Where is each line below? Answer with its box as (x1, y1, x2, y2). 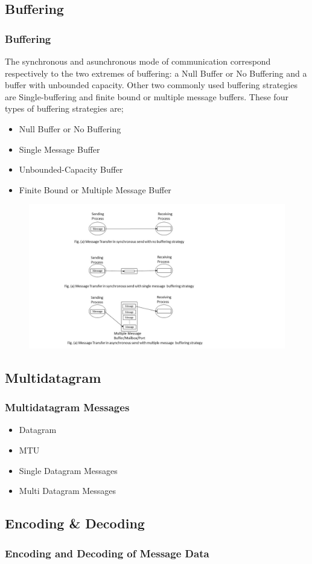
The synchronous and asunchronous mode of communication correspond (5, 55, 271, 67)
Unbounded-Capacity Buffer (19, 163, 123, 176)
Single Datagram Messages (19, 464, 118, 476)
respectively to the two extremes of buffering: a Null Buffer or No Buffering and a (5, 66, 307, 79)
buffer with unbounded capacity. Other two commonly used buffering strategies (5, 79, 298, 91)
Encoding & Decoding (5, 514, 145, 533)
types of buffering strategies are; (5, 102, 124, 115)
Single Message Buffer (19, 143, 100, 155)
